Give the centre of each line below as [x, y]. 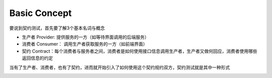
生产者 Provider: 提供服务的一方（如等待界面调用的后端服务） [86, 37]
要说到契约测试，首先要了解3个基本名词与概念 [57, 28]
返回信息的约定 [37, 58]
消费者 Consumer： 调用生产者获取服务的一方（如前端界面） [85, 44]
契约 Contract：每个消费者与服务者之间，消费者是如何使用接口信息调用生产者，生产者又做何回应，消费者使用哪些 [140, 51]
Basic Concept [41, 13]
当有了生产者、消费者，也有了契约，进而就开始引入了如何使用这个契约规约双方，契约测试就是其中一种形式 [120, 67]
